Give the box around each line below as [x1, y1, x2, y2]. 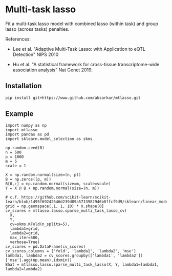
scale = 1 [5, 163, 27, 169]
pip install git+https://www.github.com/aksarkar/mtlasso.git [5, 95, 141, 101]
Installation [5, 82, 42, 90]
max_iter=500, [10, 235, 40, 241]
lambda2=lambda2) [5, 267, 42, 272]
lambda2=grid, [10, 231, 40, 236]
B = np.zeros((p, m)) [5, 177, 52, 182]
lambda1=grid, [10, 226, 40, 231]
